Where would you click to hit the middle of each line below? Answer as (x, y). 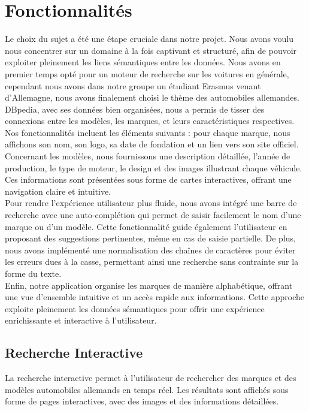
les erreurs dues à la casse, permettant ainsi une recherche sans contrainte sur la (152, 262)
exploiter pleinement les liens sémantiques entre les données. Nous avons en (143, 62)
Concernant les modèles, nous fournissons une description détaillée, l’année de (148, 156)
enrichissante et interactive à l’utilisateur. (81, 320)
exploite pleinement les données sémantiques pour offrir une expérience (135, 308)
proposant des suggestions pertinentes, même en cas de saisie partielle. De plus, (150, 238)
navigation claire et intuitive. (58, 191)
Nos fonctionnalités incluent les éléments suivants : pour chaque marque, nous (148, 132)
